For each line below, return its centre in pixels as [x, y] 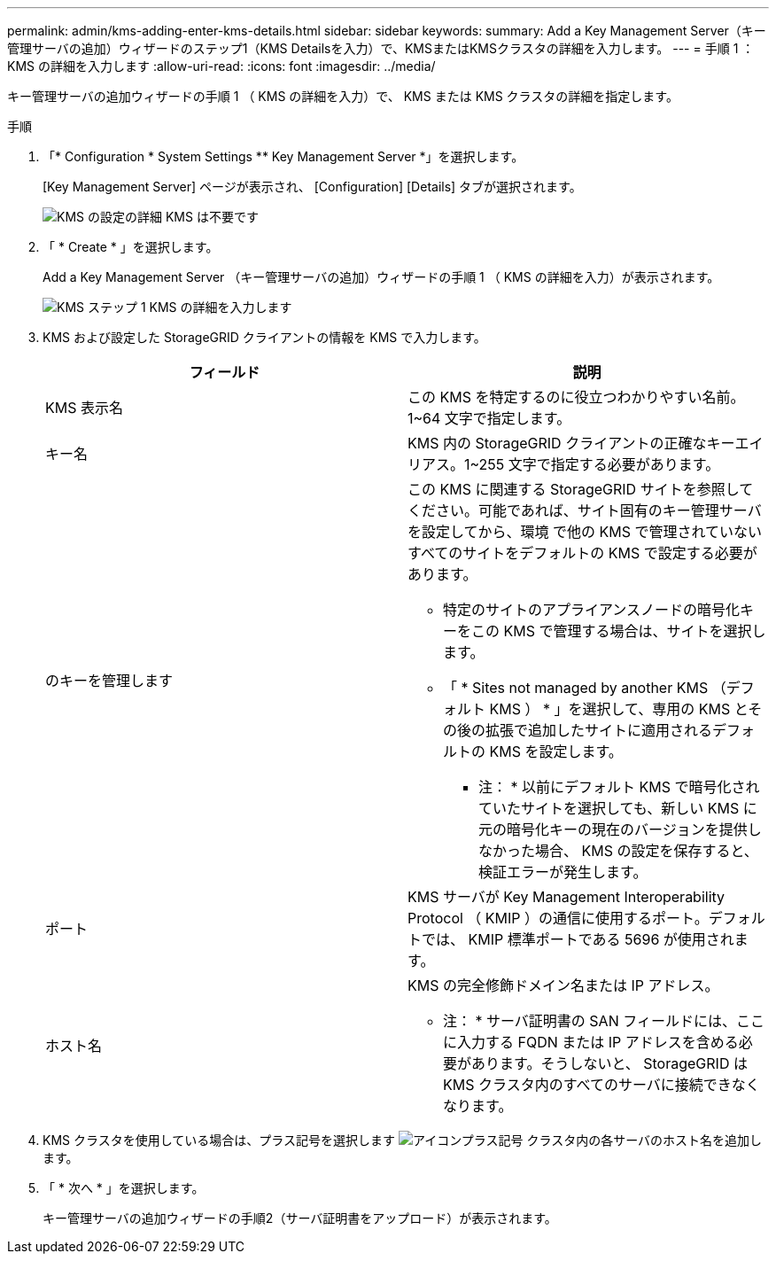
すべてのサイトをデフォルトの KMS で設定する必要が [582, 553]
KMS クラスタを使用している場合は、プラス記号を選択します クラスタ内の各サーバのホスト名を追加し [403, 1140]
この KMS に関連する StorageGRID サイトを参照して [581, 489]
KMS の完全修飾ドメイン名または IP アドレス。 [563, 985]
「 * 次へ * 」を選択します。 [124, 1188]
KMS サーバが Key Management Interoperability [566, 897]
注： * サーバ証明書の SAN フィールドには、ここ [604, 1021]
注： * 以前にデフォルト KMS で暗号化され [619, 787]
